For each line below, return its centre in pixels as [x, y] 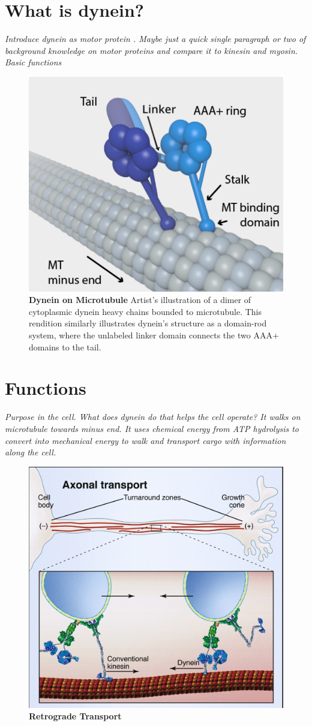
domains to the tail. [65, 346]
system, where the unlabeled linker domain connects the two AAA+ [154, 335]
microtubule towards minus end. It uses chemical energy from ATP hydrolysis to [152, 428]
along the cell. [31, 452]
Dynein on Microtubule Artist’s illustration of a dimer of [140, 300]
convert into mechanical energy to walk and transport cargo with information [145, 440]
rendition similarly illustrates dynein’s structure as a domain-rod [148, 323]
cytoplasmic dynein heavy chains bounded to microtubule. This [145, 311]
